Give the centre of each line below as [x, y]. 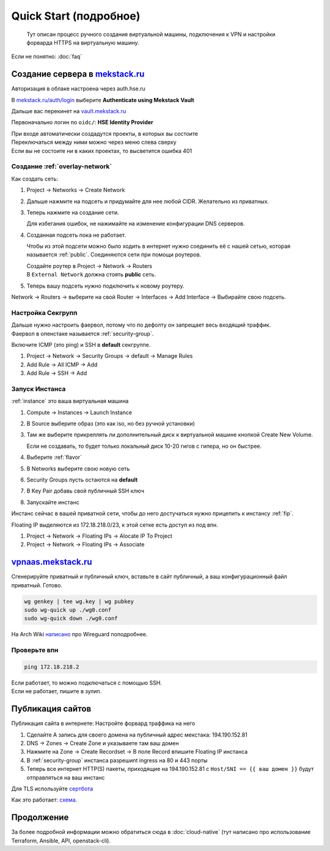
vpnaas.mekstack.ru [52, 562]
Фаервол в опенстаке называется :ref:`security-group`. [82, 333]
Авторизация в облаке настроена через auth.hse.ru [79, 89]
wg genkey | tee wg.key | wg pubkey [79, 601]
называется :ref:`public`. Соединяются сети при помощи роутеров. [114, 255]
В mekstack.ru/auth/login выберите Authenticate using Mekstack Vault [103, 100]
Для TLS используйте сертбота [52, 789]
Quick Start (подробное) [76, 16]
